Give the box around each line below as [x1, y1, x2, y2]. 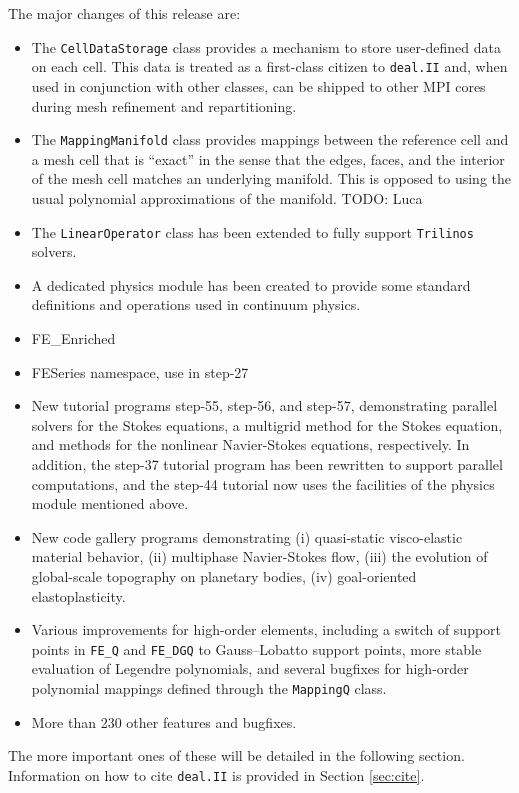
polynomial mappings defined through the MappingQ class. [31, 677, 387, 698]
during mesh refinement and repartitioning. [31, 95, 297, 116]
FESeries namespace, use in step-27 [31, 361, 249, 382]
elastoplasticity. [31, 585, 126, 606]
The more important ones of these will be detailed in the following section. [8, 745, 465, 766]
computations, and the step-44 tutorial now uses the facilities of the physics [31, 473, 495, 494]
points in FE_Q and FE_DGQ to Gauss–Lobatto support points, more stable [31, 638, 482, 659]
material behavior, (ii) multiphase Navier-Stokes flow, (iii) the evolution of [31, 546, 488, 567]
